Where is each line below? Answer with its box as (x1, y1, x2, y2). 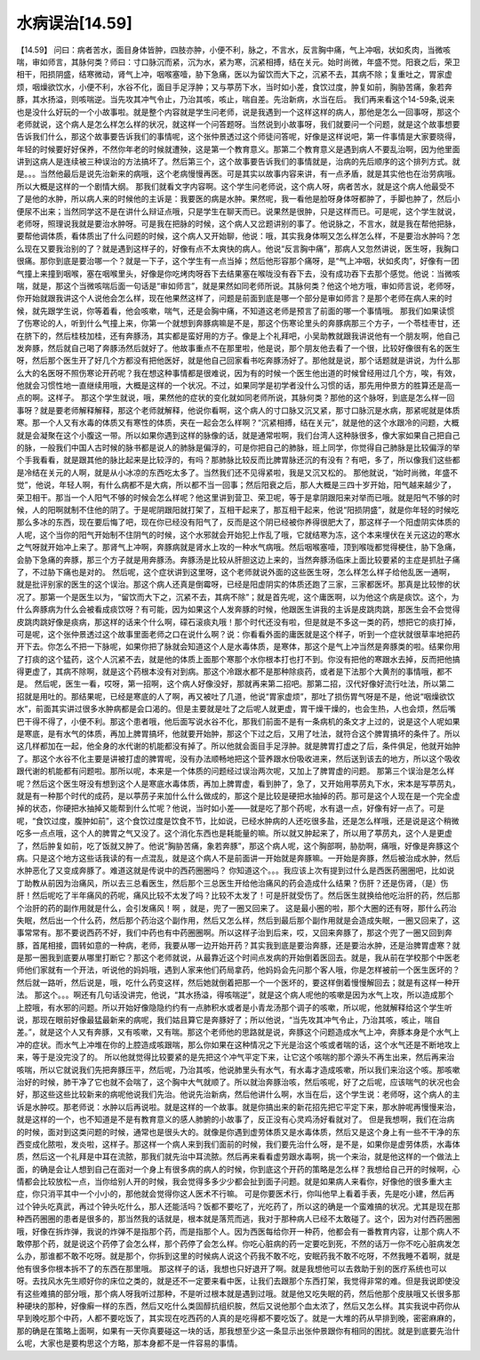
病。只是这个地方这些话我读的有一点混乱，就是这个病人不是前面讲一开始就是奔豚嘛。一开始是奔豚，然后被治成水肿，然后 (16, 852, 460, 863)
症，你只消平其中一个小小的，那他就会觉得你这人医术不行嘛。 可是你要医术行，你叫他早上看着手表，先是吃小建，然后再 (16, 1188, 455, 1199)
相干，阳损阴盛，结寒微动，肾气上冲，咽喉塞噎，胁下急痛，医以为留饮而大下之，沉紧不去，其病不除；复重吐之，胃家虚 (16, 69, 452, 80)
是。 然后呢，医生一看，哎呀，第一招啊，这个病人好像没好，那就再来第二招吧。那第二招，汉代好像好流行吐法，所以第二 (16, 678, 455, 689)
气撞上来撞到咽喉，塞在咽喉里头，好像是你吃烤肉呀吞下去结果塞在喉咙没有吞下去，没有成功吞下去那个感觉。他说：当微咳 (16, 268, 460, 279)
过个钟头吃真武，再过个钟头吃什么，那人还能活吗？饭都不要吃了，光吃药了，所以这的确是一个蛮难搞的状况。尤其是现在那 (16, 1201, 460, 1212)
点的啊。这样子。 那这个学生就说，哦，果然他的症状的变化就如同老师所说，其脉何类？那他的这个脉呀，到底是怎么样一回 (16, 392, 455, 404)
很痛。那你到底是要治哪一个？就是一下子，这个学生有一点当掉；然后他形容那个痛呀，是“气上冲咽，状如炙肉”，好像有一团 (16, 256, 460, 267)
